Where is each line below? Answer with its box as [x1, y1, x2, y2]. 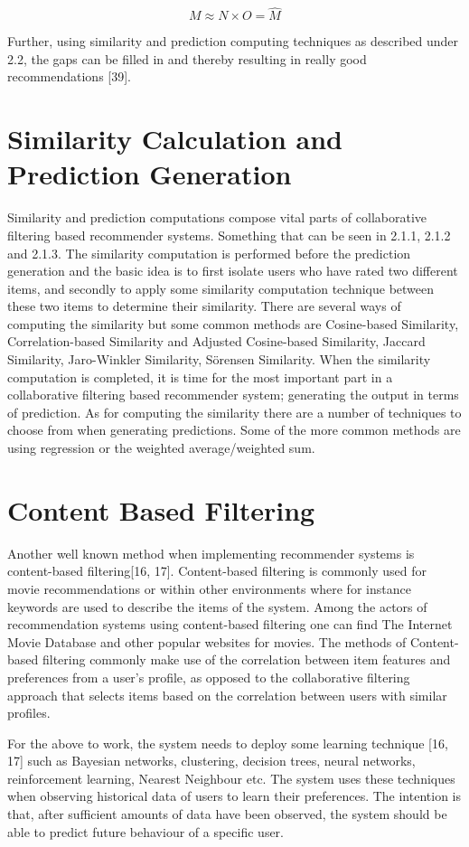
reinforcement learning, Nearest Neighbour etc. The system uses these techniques [7, 768, 455, 787]
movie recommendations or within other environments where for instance [7, 579, 411, 598]
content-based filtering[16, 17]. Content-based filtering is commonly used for [7, 561, 427, 580]
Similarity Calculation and [7, 120, 342, 157]
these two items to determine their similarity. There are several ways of [7, 296, 401, 315]
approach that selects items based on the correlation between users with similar [7, 685, 447, 704]
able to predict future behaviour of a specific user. [7, 822, 284, 841]
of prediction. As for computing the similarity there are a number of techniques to [7, 402, 462, 421]
